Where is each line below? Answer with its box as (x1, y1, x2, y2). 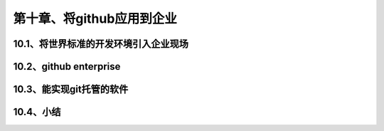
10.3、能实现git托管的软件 (13, 83, 129, 95)
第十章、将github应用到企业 (13, 11, 178, 26)
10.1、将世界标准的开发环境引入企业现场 (13, 38, 188, 50)
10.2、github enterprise (13, 61, 121, 73)
